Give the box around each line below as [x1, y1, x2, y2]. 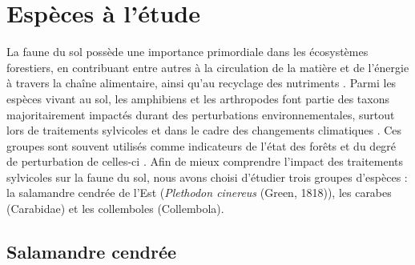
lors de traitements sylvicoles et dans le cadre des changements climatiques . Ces [6, 122, 402, 139]
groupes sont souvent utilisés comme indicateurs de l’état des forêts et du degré [6, 137, 397, 154]
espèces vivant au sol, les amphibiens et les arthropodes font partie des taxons [6, 90, 389, 106]
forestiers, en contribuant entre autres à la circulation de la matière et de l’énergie [6, 58, 409, 75]
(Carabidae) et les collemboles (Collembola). [6, 200, 224, 217]
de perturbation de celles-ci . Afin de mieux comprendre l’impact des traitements [6, 153, 404, 170]
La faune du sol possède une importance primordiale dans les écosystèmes [6, 43, 369, 60]
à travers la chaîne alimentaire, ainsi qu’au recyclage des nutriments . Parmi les [6, 74, 397, 91]
